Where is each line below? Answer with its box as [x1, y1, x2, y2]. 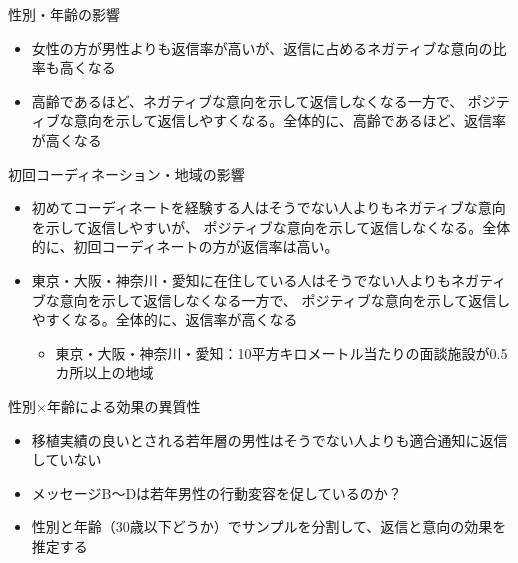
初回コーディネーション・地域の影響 [8, 163, 245, 184]
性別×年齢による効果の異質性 [8, 395, 201, 416]
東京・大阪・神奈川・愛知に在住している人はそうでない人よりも [31, 269, 452, 290]
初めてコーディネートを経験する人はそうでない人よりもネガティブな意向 [31, 197, 506, 218]
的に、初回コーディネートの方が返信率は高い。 [31, 236, 339, 257]
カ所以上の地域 [55, 362, 154, 383]
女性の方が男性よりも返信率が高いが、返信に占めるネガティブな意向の [31, 37, 493, 58]
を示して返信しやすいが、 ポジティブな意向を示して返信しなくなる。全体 [31, 216, 511, 237]
